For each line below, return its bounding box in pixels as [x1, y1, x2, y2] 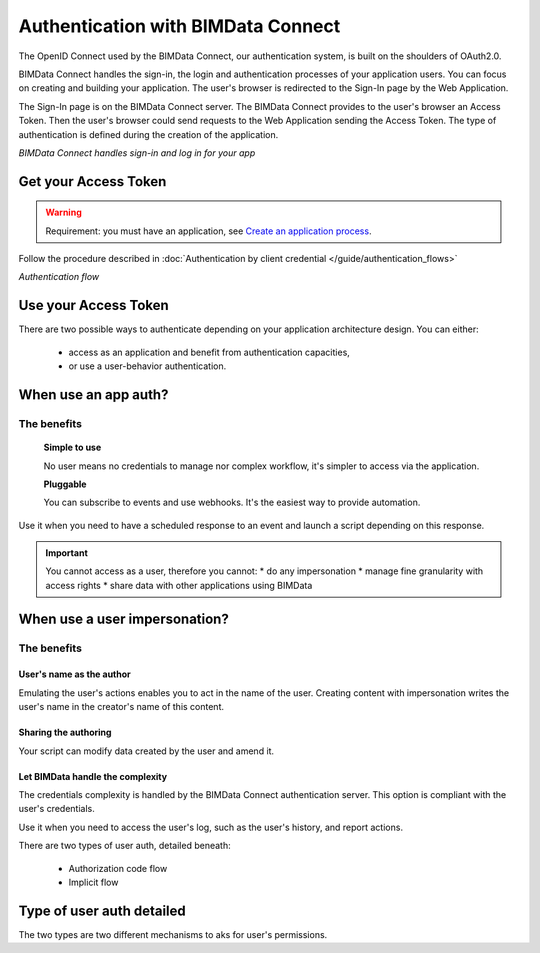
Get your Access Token [18, 173, 167, 190]
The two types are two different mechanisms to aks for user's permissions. [18, 928, 328, 940]
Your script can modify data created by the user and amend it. [18, 745, 275, 757]
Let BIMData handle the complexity [18, 770, 168, 782]
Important [45, 547, 89, 559]
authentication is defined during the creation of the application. [18, 128, 279, 140]
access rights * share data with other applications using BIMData [45, 579, 313, 591]
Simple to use [43, 441, 102, 454]
